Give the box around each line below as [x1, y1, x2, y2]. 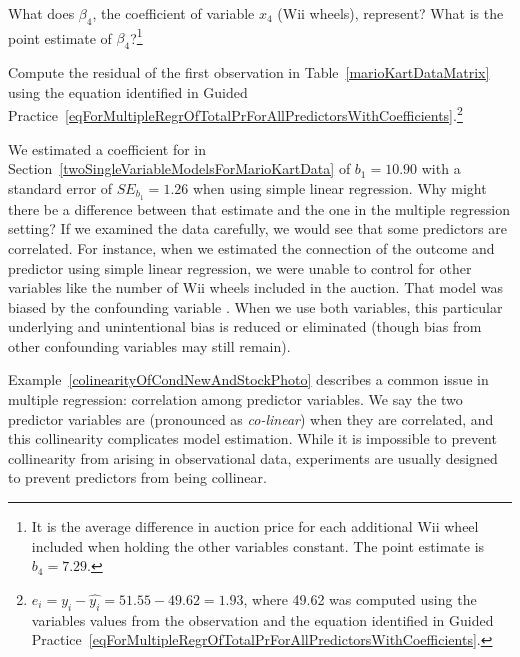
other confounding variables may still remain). [8, 335, 291, 356]
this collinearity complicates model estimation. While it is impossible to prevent [8, 428, 497, 449]
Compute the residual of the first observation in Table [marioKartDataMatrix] [8, 62, 490, 83]
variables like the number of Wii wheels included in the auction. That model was [8, 277, 503, 298]
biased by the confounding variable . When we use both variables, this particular [8, 296, 503, 317]
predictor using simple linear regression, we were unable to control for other [8, 257, 472, 278]
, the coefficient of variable [92, 3, 255, 23]
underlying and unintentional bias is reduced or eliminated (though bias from [8, 316, 482, 337]
